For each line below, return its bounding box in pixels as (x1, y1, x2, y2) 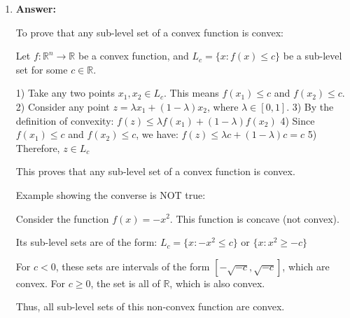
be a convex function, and (78, 48, 189, 63)
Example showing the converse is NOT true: (15, 187, 206, 202)
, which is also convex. (169, 275, 265, 290)
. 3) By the (286, 99, 334, 113)
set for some (15, 62, 68, 76)
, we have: (136, 127, 178, 141)
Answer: (15, 1, 56, 15)
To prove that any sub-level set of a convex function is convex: (15, 25, 283, 39)
